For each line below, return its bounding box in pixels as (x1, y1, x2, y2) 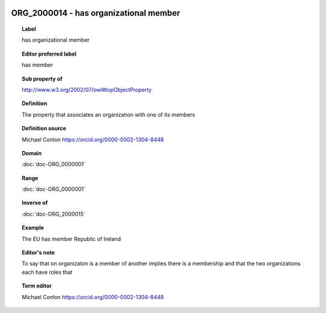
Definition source (22, 124, 66, 132)
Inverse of (22, 199, 48, 207)
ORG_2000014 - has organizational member (11, 8, 181, 18)
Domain (22, 149, 42, 156)
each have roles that (22, 268, 72, 276)
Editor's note (22, 249, 55, 256)
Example (22, 224, 45, 231)
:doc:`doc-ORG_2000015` (22, 210, 86, 218)
